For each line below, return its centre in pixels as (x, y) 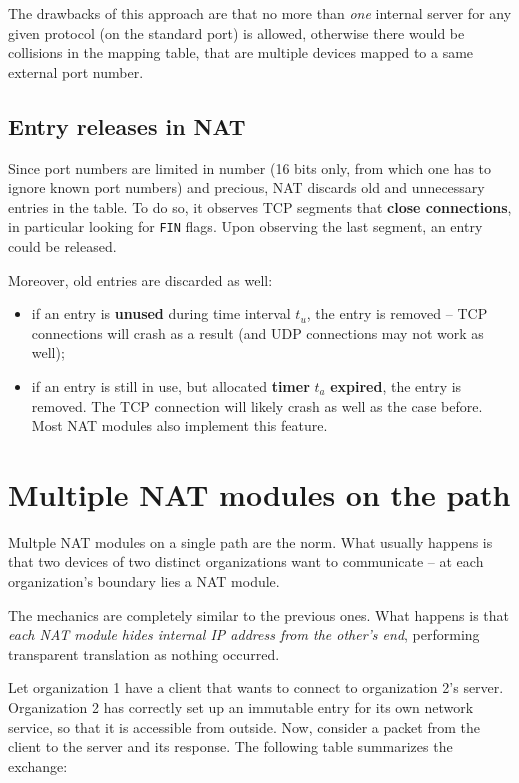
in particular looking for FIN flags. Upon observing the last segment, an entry (245, 226)
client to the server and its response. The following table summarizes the (230, 746)
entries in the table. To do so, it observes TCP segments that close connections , (260, 206)
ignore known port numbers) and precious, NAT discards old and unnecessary (246, 187)
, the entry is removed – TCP (397, 313)
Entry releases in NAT (127, 125)
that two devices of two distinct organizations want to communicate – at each (246, 561)
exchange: (38, 765)
